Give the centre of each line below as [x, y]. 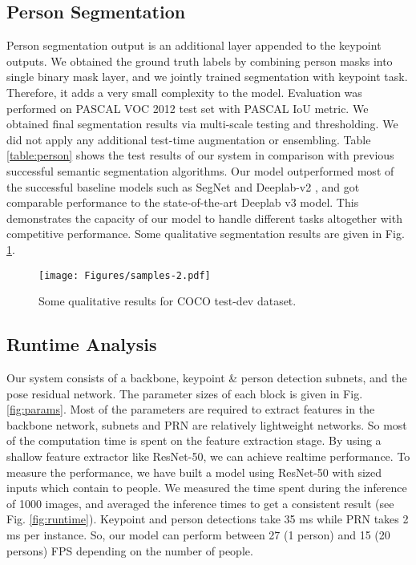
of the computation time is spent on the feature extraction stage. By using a [194, 440]
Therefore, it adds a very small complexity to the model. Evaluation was [184, 92]
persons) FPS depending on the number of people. [130, 550]
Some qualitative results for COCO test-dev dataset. [168, 301]
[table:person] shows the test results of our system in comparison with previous [200, 155]
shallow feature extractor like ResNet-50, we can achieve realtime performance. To [208, 456]
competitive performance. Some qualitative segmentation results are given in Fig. [206, 234]
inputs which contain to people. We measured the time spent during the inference [207, 488]
